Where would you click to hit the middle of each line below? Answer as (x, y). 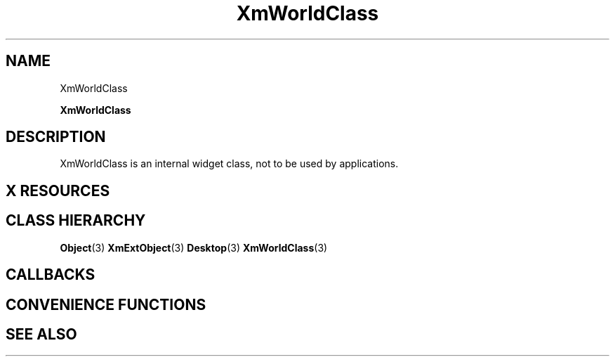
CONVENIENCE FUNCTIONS (106, 304)
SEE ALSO (41, 334)
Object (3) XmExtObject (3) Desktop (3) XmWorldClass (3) (194, 247)
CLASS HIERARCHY (76, 221)
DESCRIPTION (56, 137)
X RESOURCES (58, 190)
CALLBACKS (51, 275)
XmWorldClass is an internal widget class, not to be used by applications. (229, 164)
